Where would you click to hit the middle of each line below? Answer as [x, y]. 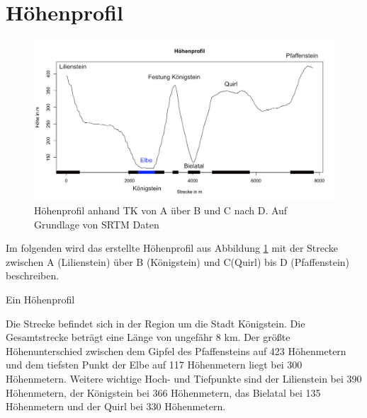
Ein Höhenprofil [40, 299]
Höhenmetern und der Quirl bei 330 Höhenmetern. [116, 406]
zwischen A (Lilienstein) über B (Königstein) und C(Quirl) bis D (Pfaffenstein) [178, 261]
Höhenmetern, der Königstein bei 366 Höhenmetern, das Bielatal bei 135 [163, 392]
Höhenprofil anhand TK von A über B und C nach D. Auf [161, 210]
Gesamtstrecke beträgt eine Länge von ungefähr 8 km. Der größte [148, 337]
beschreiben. [33, 275]
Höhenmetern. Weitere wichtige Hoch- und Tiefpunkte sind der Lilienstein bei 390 [184, 378]
